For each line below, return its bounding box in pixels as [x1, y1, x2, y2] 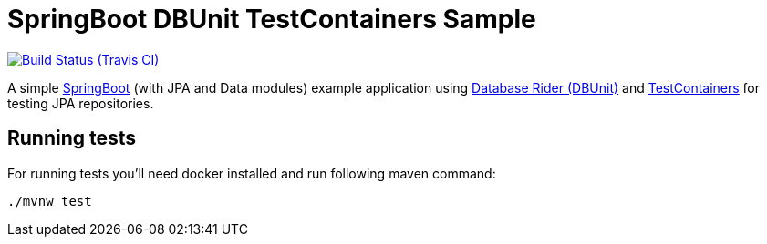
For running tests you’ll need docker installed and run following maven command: [7, 165, 496, 181]
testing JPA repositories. [7, 95, 154, 111]
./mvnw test [7, 193, 92, 208]
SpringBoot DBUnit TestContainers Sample [7, 4, 536, 35]
